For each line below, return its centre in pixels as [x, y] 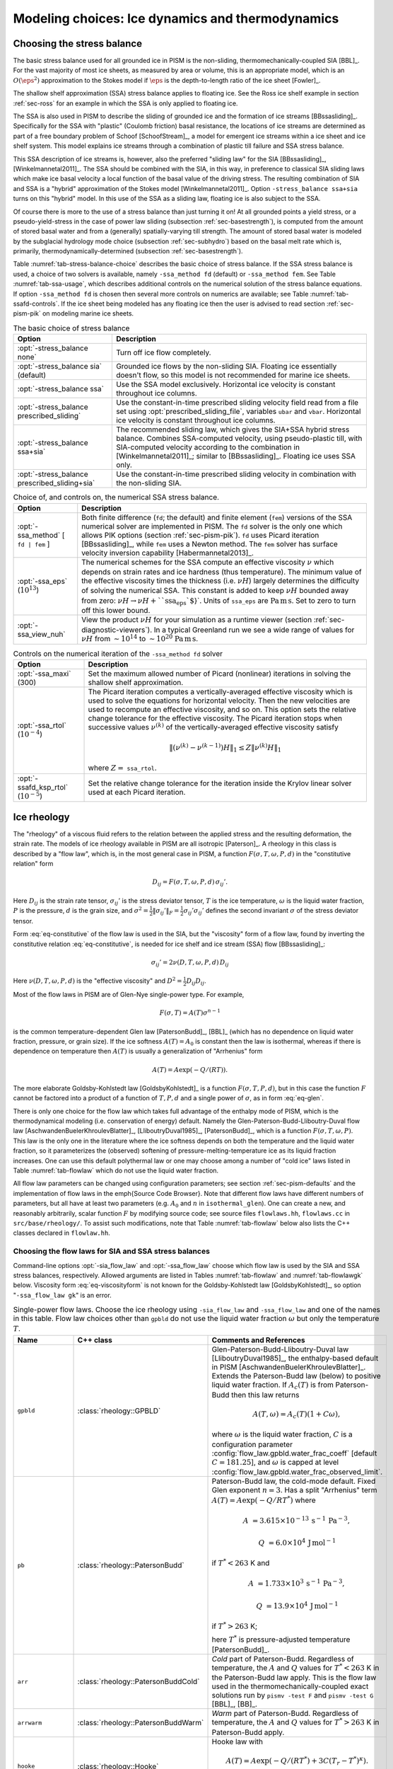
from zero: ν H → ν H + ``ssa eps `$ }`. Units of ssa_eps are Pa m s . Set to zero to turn [219, 601]
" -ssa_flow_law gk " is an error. [63, 1295]
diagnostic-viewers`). [117, 630]
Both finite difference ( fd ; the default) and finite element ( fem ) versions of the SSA [217, 517]
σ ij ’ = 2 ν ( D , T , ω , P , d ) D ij [190, 963]
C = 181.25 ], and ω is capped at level [275, 1462]
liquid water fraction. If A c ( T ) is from [272, 1385]
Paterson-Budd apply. [248, 1732]
